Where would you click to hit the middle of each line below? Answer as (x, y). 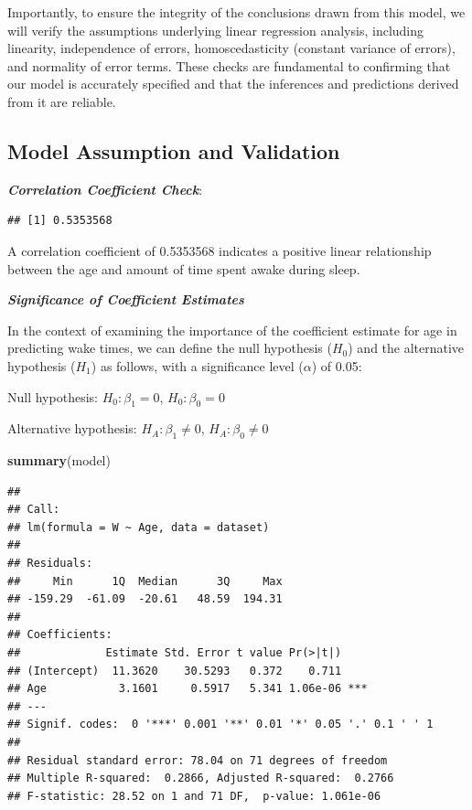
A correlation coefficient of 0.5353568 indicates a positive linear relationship (220, 250)
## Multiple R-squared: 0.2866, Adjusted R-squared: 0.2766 (201, 778)
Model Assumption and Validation (174, 150)
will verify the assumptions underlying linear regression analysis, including (216, 30)
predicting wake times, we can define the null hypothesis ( (170, 348)
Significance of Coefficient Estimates (126, 299)
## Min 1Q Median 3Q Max (145, 581)
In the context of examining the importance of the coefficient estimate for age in (232, 330)
